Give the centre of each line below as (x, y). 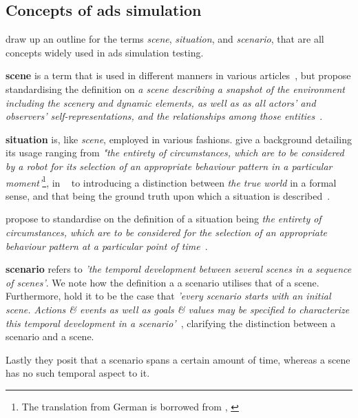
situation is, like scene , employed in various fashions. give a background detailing (179, 139)
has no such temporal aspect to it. (78, 373)
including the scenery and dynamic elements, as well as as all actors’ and (161, 102)
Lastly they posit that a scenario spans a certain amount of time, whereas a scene (178, 359)
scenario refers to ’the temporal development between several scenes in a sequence (179, 269)
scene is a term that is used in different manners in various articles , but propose (178, 75)
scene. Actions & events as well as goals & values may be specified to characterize (178, 309)
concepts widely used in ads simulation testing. (105, 52)
